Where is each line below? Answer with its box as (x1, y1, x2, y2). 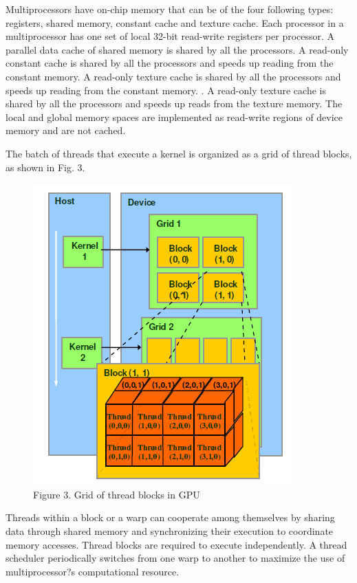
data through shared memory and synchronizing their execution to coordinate (6, 523, 334, 538)
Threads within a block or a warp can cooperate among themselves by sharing (6, 510, 335, 525)
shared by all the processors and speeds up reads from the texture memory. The (6, 96, 343, 111)
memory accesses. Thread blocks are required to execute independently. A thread (6, 537, 347, 551)
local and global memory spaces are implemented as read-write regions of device (6, 109, 343, 124)
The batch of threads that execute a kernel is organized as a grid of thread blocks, (6, 146, 352, 160)
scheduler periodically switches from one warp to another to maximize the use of (6, 551, 345, 565)
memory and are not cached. (6, 123, 126, 137)
